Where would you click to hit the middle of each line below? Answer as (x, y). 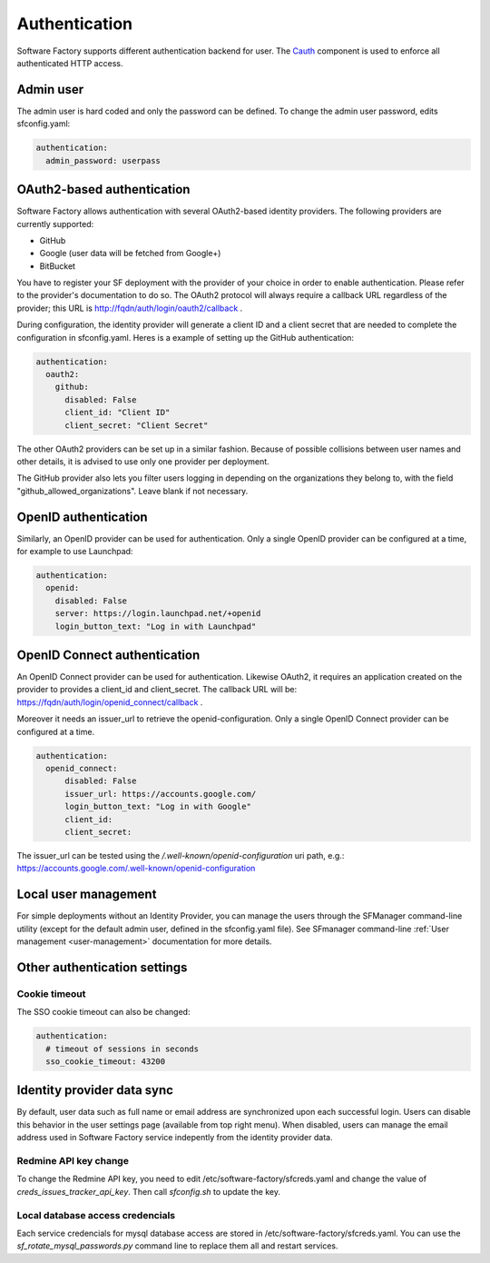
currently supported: (55, 224)
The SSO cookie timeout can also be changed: (103, 1012)
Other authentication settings (102, 967)
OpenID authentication (83, 517)
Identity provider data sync (95, 1090)
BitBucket (58, 266)
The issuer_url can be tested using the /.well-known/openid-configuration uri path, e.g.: (181, 855)
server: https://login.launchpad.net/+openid (158, 614)
